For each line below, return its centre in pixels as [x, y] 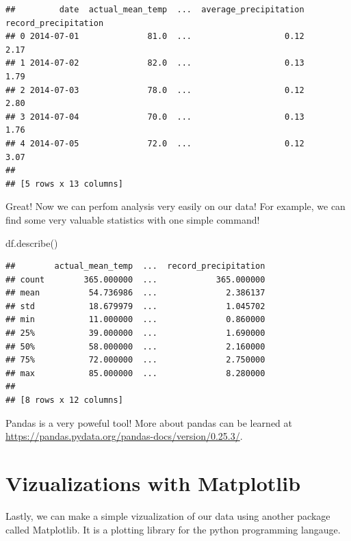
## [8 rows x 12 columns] [64, 400]
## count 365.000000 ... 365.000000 [135, 279]
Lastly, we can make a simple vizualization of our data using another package [168, 515]
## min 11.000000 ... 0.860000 [135, 320]
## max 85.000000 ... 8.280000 [135, 373]
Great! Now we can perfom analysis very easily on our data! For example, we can [175, 206]
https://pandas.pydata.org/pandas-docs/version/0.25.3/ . [124, 436]
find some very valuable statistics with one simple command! [133, 219]
